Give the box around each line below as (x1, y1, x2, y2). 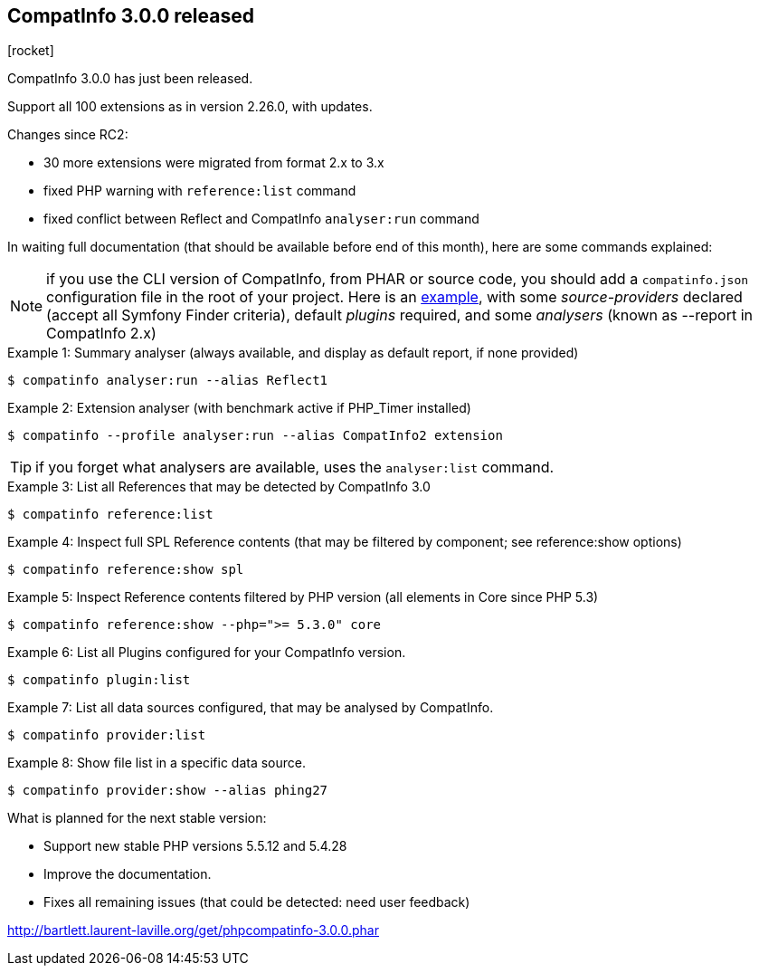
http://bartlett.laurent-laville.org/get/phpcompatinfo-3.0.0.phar (7, 922, 379, 939)
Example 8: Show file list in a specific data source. (7, 755, 307, 771)
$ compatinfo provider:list (7, 728, 206, 743)
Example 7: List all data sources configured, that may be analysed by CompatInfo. (7, 700, 494, 716)
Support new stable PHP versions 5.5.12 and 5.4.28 (43, 838, 347, 854)
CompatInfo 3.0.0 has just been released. (7, 71, 253, 87)
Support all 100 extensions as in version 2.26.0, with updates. (7, 99, 373, 115)
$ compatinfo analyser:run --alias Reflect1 (7, 373, 328, 388)
